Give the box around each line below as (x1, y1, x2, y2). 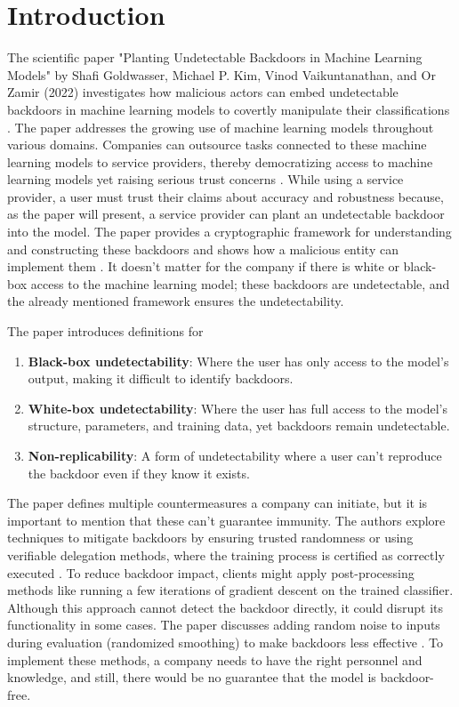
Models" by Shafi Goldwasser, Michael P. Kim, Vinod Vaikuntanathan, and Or (7, 65, 436, 84)
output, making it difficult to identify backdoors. (28, 369, 294, 388)
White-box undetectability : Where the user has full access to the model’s (28, 398, 447, 417)
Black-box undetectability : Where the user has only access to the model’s (28, 351, 449, 370)
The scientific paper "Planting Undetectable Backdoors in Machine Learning (7, 48, 423, 67)
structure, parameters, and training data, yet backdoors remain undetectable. (28, 416, 450, 435)
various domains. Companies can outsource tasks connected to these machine (7, 135, 427, 154)
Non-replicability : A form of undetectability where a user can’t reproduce (28, 446, 442, 464)
